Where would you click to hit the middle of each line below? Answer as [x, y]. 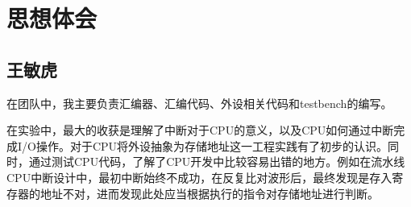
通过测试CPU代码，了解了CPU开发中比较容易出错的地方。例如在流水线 [217, 161]
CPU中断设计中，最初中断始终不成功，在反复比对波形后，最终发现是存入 [199, 177]
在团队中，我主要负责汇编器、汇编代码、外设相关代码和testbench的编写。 [199, 103]
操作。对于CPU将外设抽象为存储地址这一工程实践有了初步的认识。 [212, 145]
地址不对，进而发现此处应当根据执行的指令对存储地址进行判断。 [209, 193]
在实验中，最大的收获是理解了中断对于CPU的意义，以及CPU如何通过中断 [200, 130]
